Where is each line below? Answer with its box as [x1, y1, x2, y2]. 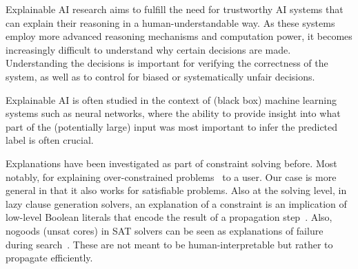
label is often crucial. [6, 133, 94, 147]
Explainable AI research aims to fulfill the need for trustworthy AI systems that [6, 2, 344, 16]
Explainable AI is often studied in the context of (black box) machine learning [6, 92, 337, 107]
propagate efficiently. [6, 250, 93, 265]
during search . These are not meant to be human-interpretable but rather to [6, 237, 333, 251]
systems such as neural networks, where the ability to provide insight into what [6, 106, 341, 120]
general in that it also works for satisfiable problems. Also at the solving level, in [6, 183, 347, 197]
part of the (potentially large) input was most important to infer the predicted [6, 119, 338, 133]
